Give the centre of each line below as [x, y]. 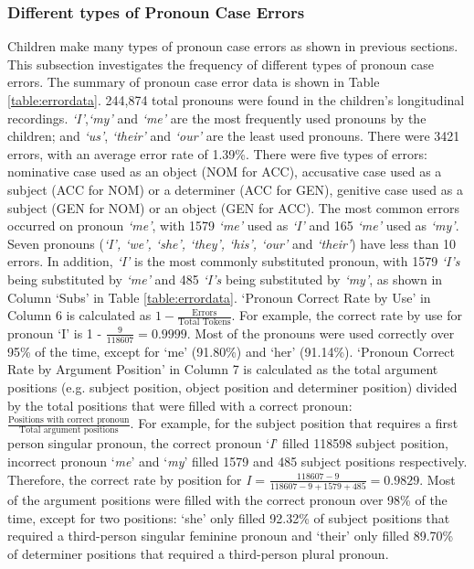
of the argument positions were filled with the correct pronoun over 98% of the [227, 499]
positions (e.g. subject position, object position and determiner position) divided [232, 386]
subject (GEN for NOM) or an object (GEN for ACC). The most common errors [233, 207]
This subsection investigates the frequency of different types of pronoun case [221, 64]
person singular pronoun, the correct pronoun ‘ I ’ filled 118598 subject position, [228, 443]
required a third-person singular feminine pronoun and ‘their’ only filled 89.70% [231, 536]
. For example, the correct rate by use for [347, 315]
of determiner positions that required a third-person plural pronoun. [198, 553]
